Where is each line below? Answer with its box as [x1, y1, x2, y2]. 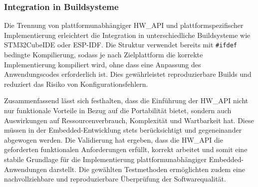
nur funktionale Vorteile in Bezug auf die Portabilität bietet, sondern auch [4, 105, 232, 116]
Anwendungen [4, 164, 47, 174]
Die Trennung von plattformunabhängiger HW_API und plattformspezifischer [4, 20, 244, 30]
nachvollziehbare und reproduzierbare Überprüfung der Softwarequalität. [4, 174, 226, 184]
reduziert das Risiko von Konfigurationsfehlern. [4, 78, 148, 89]
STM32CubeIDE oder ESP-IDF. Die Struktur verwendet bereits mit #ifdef [4, 39, 237, 50]
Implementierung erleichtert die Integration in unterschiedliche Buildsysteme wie [4, 29, 251, 40]
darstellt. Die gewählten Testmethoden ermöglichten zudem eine [49, 164, 246, 174]
